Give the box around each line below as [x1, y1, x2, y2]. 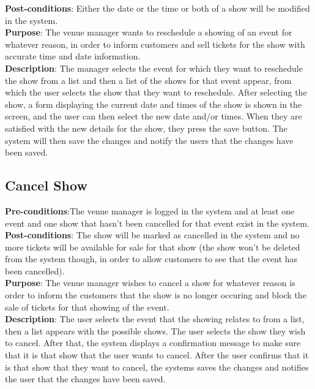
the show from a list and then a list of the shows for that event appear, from [5, 74, 292, 86]
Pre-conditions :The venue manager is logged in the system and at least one [5, 204, 295, 217]
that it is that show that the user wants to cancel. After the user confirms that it [5, 349, 309, 361]
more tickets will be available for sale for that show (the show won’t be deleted [5, 240, 300, 253]
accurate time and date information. [5, 50, 141, 62]
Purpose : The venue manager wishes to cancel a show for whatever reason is [5, 276, 295, 289]
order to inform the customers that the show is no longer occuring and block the [5, 289, 306, 301]
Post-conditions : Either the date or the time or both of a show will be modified [5, 2, 310, 14]
